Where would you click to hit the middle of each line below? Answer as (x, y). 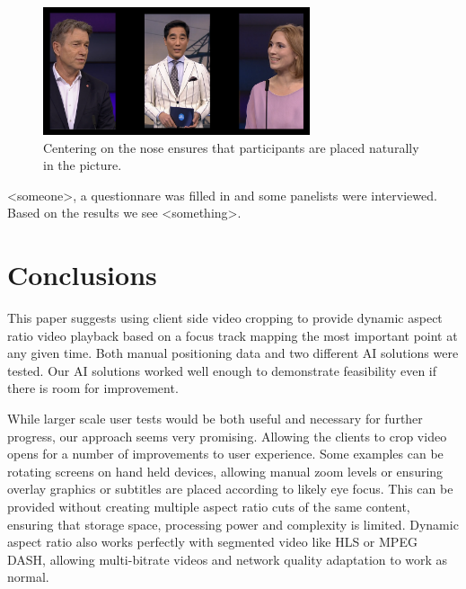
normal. (28, 577)
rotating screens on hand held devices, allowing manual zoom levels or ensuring (225, 471)
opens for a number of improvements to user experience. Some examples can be (225, 454)
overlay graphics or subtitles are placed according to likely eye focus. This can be (230, 489)
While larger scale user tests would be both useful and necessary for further (215, 419)
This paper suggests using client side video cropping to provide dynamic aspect (225, 318)
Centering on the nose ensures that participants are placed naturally (231, 147)
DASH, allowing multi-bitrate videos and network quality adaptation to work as (228, 559)
